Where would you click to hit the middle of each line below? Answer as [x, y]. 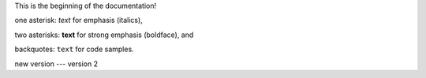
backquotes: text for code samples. [74, 49]
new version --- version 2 [56, 64]
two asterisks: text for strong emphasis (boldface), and [104, 35]
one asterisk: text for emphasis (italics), [79, 20]
